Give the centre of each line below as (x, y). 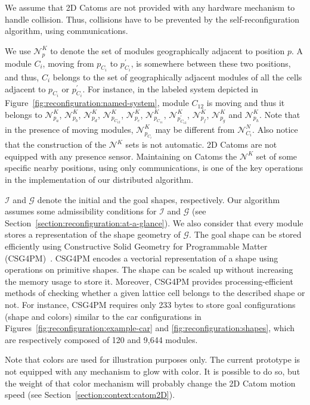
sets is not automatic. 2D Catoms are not (201, 144)
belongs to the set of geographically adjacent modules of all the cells (177, 77)
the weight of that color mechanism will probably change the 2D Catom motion (150, 383)
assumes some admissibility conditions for (81, 211)
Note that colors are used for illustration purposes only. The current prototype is (153, 359)
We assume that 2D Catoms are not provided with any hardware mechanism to (150, 7)
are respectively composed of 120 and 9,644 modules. (101, 339)
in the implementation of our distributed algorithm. (99, 179)
